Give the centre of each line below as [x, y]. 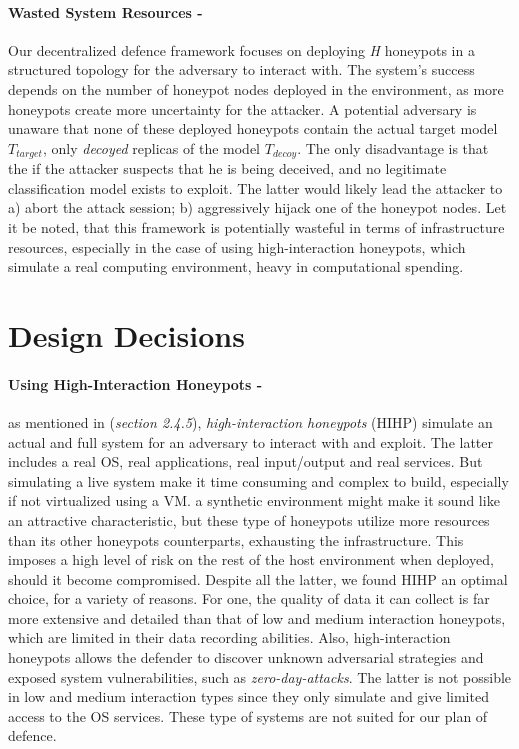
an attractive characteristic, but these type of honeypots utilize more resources [249, 519]
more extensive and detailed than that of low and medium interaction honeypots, [257, 617]
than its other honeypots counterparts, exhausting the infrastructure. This [236, 539]
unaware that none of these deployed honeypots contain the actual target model [253, 128]
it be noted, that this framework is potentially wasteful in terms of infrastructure [256, 227]
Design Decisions [126, 334]
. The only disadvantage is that [393, 147]
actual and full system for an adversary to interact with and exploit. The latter [251, 441]
